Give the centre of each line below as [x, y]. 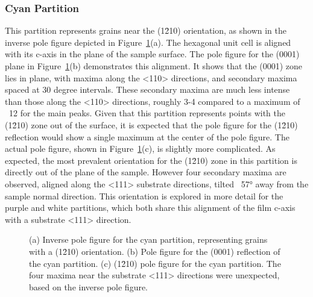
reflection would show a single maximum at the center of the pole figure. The [147, 136]
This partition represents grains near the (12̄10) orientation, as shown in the [146, 30]
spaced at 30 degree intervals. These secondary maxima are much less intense [147, 89]
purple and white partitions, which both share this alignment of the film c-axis [150, 208]
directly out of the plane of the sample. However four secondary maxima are [146, 172]
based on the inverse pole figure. [89, 286]
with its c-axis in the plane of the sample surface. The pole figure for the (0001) [152, 54]
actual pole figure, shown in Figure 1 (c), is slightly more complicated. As [140, 148]
